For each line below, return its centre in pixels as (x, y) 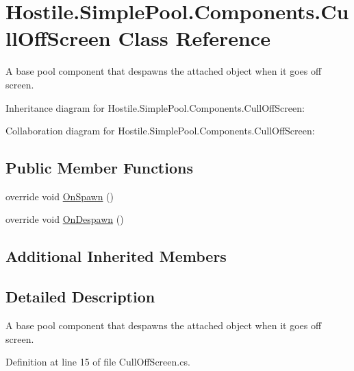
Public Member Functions (99, 168)
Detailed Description (80, 297)
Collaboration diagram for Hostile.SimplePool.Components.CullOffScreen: (160, 131)
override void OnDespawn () (65, 219)
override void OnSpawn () (60, 196)
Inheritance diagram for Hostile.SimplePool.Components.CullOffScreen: (155, 107)
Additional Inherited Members (116, 256)
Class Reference (194, 38)
